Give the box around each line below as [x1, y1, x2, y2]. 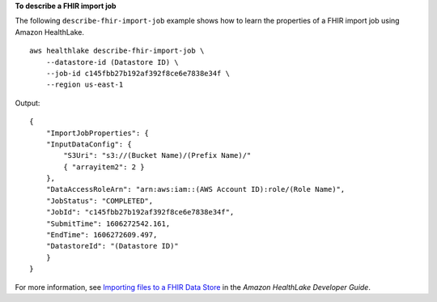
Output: [15, 98, 40, 108]
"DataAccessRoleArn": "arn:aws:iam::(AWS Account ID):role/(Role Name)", [45, 185, 346, 194]
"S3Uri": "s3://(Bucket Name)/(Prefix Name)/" [63, 151, 252, 160]
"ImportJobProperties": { [45, 128, 150, 138]
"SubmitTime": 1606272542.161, [45, 219, 171, 228]
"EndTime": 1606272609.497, [45, 231, 158, 240]
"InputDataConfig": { [45, 139, 133, 149]
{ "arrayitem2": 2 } [63, 162, 145, 172]
